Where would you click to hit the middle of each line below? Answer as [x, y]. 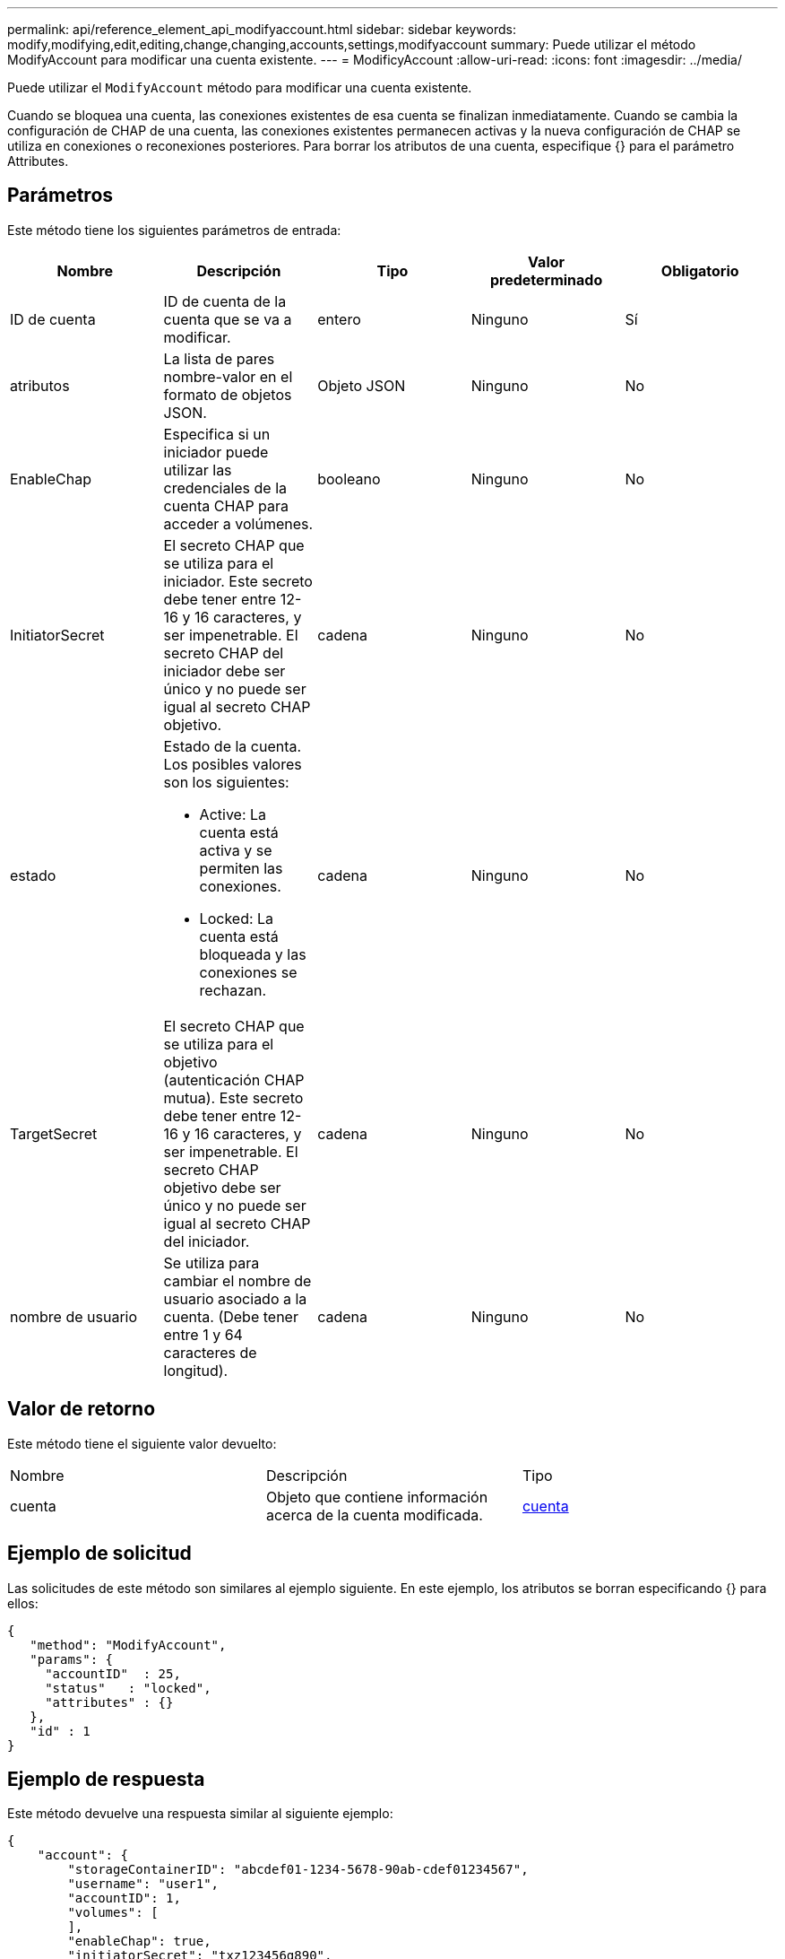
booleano [349, 479]
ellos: [23, 1603]
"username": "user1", [143, 1884]
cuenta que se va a [228, 319]
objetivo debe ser [222, 1187]
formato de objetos [228, 394]
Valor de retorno [82, 1409]
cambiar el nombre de [237, 1280]
